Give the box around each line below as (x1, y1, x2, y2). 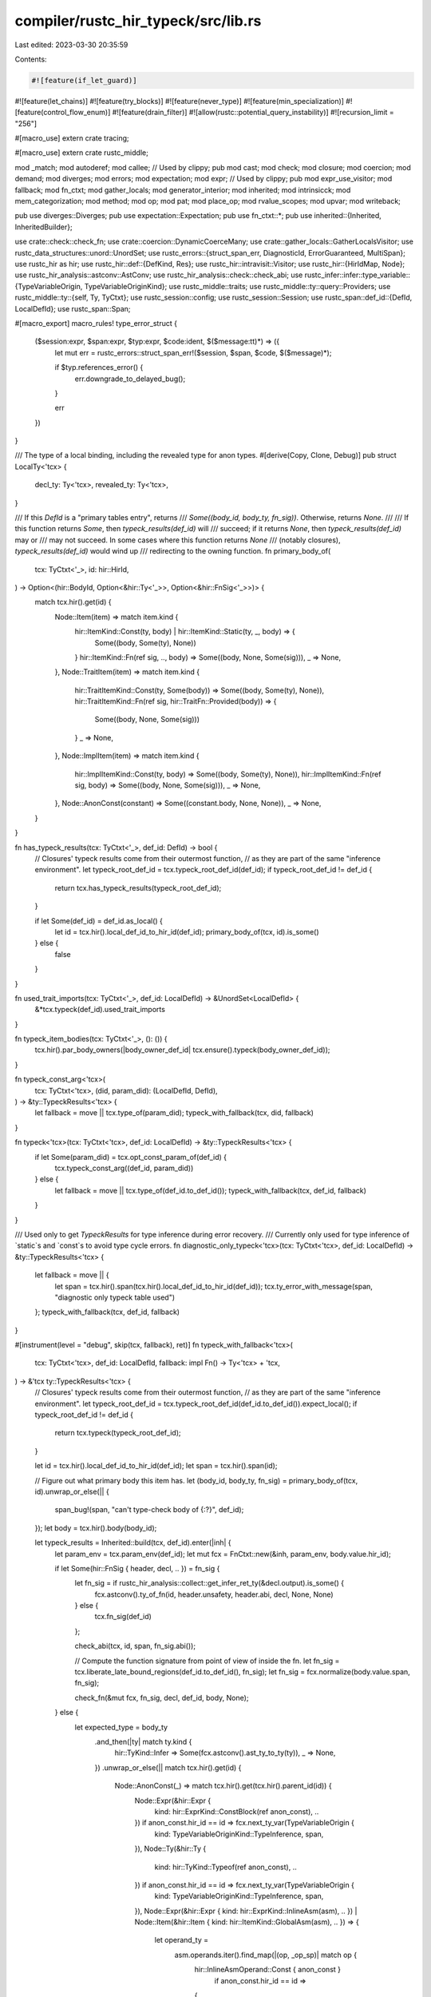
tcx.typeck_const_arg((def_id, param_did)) (54, 1163, 194, 1173)
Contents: (14, 54, 47, 64)
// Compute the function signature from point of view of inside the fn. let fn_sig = (74, 1656, 340, 1665)
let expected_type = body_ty (74, 1722, 168, 1732)
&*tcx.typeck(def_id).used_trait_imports (34, 1005, 165, 1014)
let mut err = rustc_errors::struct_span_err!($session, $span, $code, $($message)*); (54, 347, 332, 357)
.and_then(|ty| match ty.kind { (94, 1737, 192, 1746)
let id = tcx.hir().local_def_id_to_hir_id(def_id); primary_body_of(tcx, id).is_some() (54, 927, 319, 936)
